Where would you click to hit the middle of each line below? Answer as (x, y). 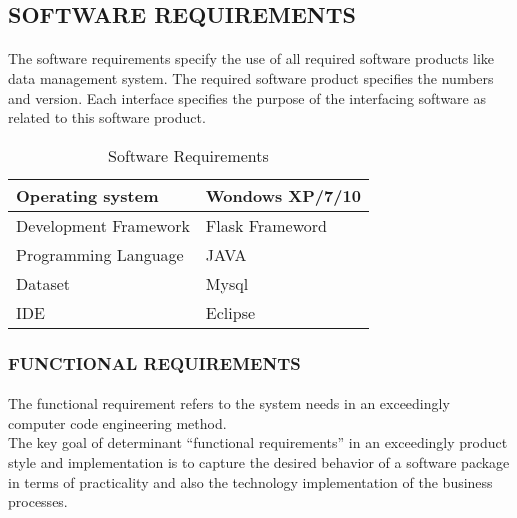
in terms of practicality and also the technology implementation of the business (250, 481)
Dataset (43, 283)
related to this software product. (107, 117)
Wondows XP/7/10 (283, 195)
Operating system (87, 195)
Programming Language (100, 254)
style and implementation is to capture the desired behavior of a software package (259, 461)
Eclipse (230, 312)
